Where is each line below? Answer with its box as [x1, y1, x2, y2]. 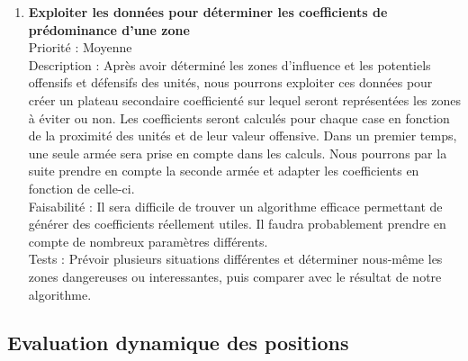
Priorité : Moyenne [28, 38, 132, 57]
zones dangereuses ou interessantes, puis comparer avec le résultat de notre [28, 266, 442, 285]
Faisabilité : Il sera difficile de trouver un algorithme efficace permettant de [28, 196, 443, 215]
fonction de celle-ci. [28, 178, 135, 197]
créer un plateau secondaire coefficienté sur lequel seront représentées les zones [28, 90, 462, 109]
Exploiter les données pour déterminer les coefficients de [28, 3, 388, 21]
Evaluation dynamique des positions [7, 329, 349, 356]
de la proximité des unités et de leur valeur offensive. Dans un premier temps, [28, 126, 457, 145]
